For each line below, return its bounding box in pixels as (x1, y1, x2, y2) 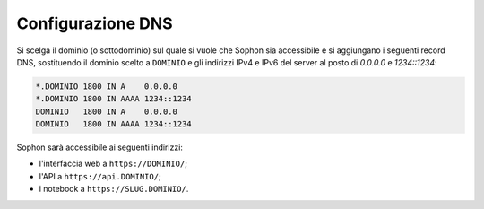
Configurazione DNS (16, 13, 174, 33)
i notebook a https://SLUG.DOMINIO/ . (39, 184, 189, 195)
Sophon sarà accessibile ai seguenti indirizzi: (16, 142, 184, 152)
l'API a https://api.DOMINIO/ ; (39, 170, 161, 181)
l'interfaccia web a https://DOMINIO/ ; (39, 158, 188, 170)
